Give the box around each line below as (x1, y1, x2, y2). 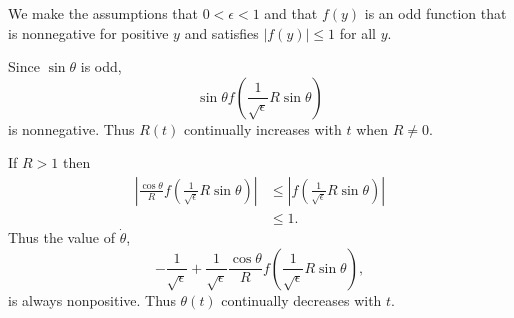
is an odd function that (364, 3, 507, 23)
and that (264, 3, 318, 23)
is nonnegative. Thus (8, 118, 135, 139)
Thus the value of (8, 227, 116, 248)
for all (339, 22, 376, 43)
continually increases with (184, 118, 342, 139)
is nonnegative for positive (8, 22, 169, 43)
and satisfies (184, 22, 259, 43)
